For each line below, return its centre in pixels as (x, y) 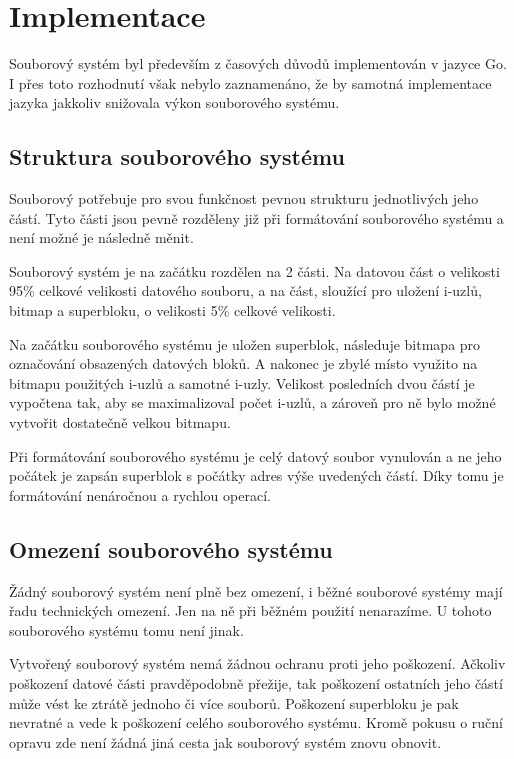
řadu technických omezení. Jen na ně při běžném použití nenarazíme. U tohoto (250, 610)
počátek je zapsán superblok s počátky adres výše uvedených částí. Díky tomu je (256, 475)
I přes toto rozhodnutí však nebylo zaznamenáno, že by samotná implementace (250, 82)
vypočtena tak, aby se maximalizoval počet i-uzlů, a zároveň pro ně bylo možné (252, 402)
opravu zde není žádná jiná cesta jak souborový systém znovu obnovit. (225, 741)
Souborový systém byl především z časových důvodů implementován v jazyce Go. (258, 63)
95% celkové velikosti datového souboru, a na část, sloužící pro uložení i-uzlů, (245, 290)
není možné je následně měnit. (101, 237)
